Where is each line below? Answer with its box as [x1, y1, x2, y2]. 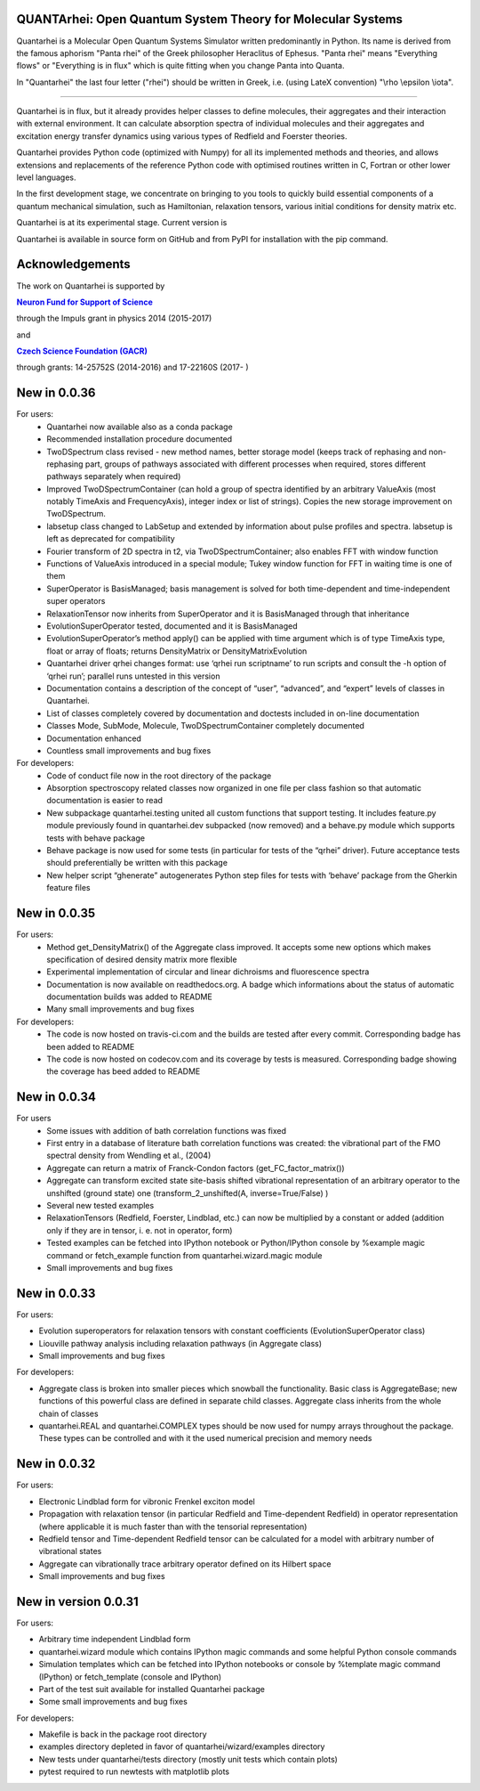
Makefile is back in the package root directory [38, 1729, 208, 1740]
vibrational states [38, 1546, 102, 1557]
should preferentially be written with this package [46, 858, 228, 868]
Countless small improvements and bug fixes [46, 745, 212, 756]
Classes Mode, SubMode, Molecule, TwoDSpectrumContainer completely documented [46, 720, 364, 731]
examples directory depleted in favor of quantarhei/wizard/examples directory [38, 1741, 325, 1752]
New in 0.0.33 [16, 1285, 96, 1300]
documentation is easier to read [46, 795, 164, 806]
